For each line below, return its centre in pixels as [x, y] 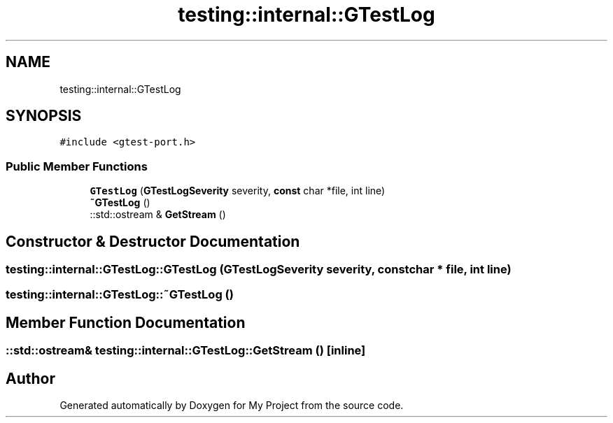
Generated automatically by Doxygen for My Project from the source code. [232, 406]
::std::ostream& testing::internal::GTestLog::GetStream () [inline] [186, 351]
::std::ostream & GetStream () [158, 215]
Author [30, 378]
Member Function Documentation [126, 322]
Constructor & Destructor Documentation [153, 241]
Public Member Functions [77, 166]
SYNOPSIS [44, 116]
